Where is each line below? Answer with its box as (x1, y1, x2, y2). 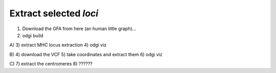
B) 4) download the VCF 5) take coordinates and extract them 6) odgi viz (9, 51, 163, 57)
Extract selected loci (9, 8, 99, 19)
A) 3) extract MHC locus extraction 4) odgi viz (9, 42, 107, 48)
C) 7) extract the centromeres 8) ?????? (9, 61, 93, 67)
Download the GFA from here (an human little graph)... (22, 26, 136, 32)
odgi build (22, 32, 43, 38)
